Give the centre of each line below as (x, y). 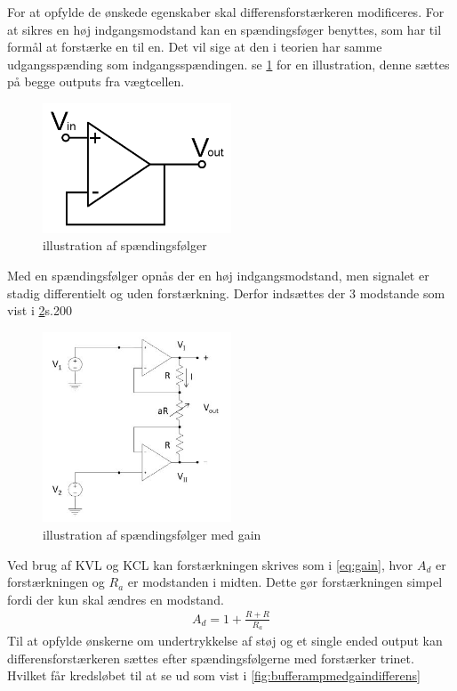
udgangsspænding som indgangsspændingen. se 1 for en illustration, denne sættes (228, 64)
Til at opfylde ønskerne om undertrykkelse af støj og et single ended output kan (225, 640)
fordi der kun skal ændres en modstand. (116, 599)
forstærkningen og (56, 582)
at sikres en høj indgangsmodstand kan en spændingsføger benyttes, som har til (224, 29)
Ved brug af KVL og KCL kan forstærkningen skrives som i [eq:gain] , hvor (210, 564)
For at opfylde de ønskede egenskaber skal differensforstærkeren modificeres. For (226, 12)
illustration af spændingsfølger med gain (152, 534)
